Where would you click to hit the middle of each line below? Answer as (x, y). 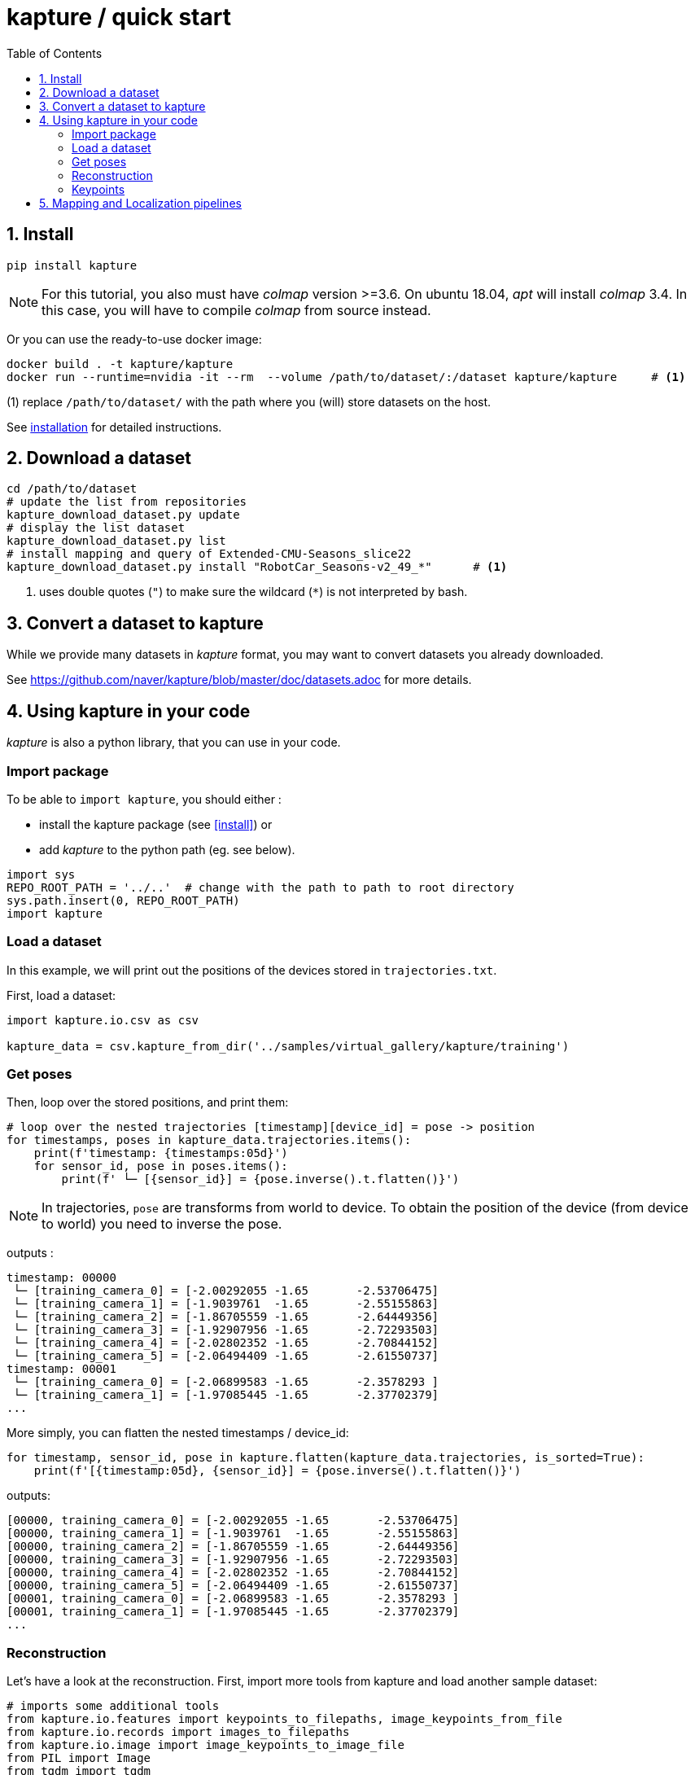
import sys (41, 874)
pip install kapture (72, 265)
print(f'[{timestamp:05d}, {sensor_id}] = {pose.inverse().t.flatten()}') (278, 1471)
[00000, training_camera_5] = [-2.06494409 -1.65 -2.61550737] (233, 1586)
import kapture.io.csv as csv (103, 1020)
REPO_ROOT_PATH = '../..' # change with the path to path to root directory (260, 887)
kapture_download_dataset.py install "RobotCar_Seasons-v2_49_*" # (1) (257, 567)
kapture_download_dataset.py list (116, 541)
